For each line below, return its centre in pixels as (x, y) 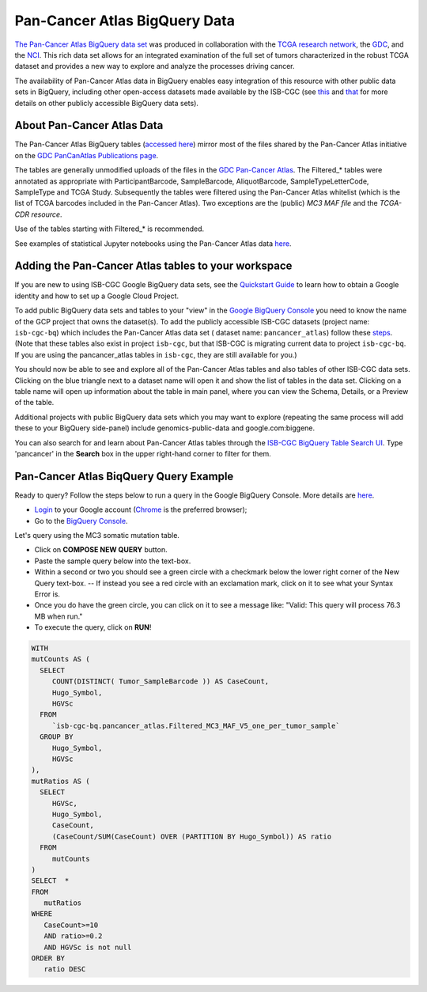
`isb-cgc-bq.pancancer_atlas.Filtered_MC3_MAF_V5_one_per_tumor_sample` (196, 725)
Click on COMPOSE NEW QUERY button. (101, 550)
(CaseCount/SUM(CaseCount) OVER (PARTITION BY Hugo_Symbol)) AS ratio (192, 836)
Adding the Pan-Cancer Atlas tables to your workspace (153, 266)
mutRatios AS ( (60, 781)
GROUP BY (57, 737)
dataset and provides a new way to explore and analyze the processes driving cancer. (155, 66)
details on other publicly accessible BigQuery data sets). (107, 103)
